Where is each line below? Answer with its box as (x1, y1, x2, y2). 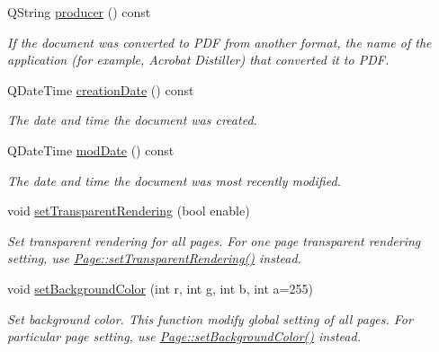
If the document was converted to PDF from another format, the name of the (7, 32, 432, 51)
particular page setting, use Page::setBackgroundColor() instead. (7, 327, 361, 346)
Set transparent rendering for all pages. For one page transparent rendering (7, 231, 421, 250)
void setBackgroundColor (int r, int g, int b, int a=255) (7, 278, 313, 297)
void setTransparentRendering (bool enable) (7, 201, 250, 220)
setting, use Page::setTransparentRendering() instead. (7, 249, 301, 268)
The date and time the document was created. (7, 110, 257, 129)
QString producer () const (7, 3, 151, 21)
